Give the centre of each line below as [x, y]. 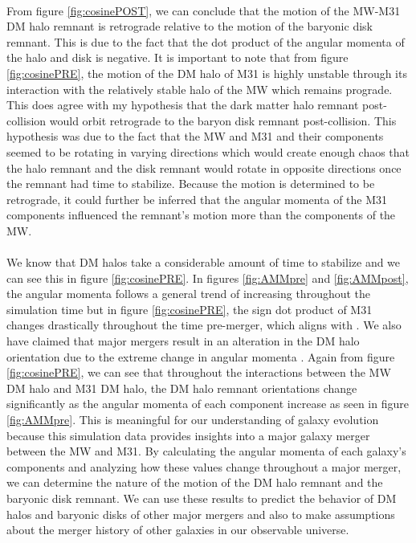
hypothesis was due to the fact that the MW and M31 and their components [195, 136]
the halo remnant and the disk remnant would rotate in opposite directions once [204, 167]
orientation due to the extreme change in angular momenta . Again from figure [201, 356]
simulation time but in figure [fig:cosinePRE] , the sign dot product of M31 [190, 309]
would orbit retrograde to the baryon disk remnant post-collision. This [223, 120]
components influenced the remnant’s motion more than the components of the [201, 215]
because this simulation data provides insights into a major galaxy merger [188, 435]
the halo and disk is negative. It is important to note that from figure [177, 57]
